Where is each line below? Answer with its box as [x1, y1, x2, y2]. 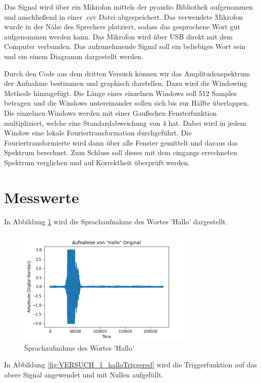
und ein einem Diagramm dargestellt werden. [4, 51, 143, 61]
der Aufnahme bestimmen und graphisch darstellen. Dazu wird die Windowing [4, 78, 247, 88]
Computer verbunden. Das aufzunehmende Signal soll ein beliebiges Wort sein [4, 41, 245, 52]
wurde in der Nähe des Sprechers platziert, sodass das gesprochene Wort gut [4, 21, 240, 32]
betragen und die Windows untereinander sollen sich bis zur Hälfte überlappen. [4, 98, 249, 108]
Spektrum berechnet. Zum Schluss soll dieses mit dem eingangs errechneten [4, 147, 237, 158]
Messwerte [4, 186, 79, 207]
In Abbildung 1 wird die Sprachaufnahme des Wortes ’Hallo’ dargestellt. [4, 216, 228, 226]
